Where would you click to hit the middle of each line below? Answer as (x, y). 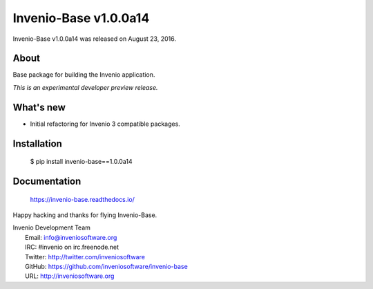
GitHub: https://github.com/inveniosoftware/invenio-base (106, 266)
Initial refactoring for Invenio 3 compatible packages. (105, 124)
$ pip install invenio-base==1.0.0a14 (81, 162)
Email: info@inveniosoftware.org (71, 237)
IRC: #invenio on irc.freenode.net (72, 247)
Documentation (47, 181)
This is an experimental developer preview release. (85, 87)
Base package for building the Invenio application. (84, 75)
